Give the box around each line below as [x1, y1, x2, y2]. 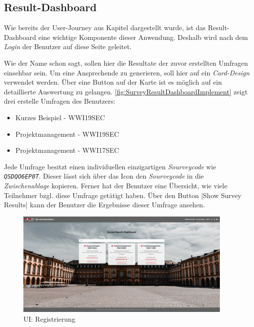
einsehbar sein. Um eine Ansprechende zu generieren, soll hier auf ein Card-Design [4, 67, 250, 77]
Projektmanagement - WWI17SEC [15, 145, 119, 155]
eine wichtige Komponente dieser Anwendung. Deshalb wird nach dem [38, 32, 248, 42]
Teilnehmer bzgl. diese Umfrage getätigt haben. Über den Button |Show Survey [4, 190, 241, 200]
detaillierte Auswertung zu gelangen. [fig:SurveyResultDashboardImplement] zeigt [4, 86, 248, 96]
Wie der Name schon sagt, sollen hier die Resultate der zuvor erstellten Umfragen [4, 57, 248, 68]
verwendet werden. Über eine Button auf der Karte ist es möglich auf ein [4, 77, 222, 87]
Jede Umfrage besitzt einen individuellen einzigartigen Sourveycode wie [4, 161, 216, 171]
